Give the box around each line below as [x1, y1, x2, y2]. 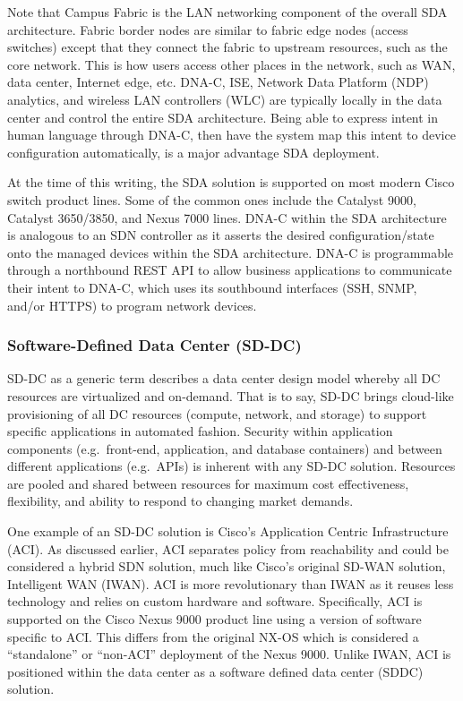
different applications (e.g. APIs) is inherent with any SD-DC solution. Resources [7, 457, 456, 475]
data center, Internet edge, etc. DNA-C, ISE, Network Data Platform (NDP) [7, 73, 429, 91]
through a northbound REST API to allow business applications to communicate [7, 261, 452, 279]
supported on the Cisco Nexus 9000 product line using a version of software [7, 610, 422, 628]
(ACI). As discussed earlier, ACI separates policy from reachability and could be [7, 539, 449, 558]
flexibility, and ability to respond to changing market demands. [7, 492, 354, 510]
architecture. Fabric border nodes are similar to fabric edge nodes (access [7, 20, 408, 38]
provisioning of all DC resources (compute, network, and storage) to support [7, 404, 427, 423]
